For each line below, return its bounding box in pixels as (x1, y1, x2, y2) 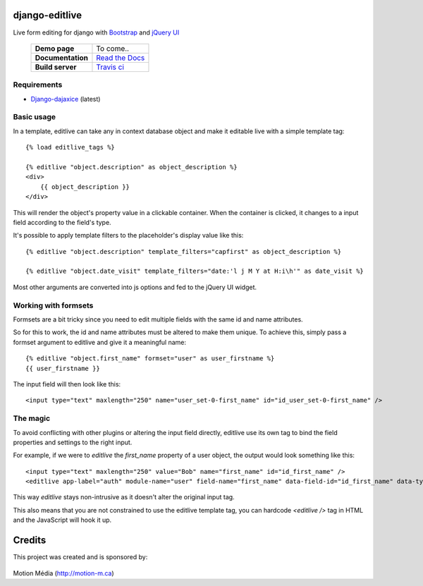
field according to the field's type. (13, 218, 112, 226)
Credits (13, 535, 47, 547)
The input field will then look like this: (13, 379, 121, 388)
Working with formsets (13, 300, 94, 310)
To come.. (96, 43, 130, 53)
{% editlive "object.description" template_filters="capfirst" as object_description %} (25, 248, 342, 255)
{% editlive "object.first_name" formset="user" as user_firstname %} (25, 355, 275, 362)
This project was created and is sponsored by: (13, 553, 148, 561)
